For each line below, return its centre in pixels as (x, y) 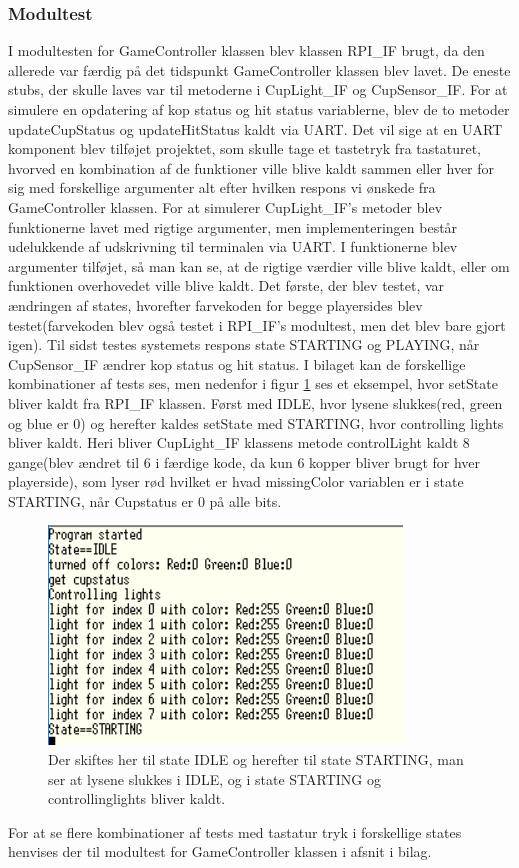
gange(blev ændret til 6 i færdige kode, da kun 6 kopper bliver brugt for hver (244, 461)
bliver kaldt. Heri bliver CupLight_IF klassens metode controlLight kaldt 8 (239, 442)
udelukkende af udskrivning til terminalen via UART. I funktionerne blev (233, 246)
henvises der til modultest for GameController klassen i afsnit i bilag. (220, 851)
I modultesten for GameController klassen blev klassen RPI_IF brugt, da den (246, 50)
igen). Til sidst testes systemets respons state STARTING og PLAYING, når (244, 344)
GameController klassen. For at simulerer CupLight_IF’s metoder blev (225, 206)
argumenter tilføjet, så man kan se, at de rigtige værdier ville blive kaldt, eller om (259, 265)
